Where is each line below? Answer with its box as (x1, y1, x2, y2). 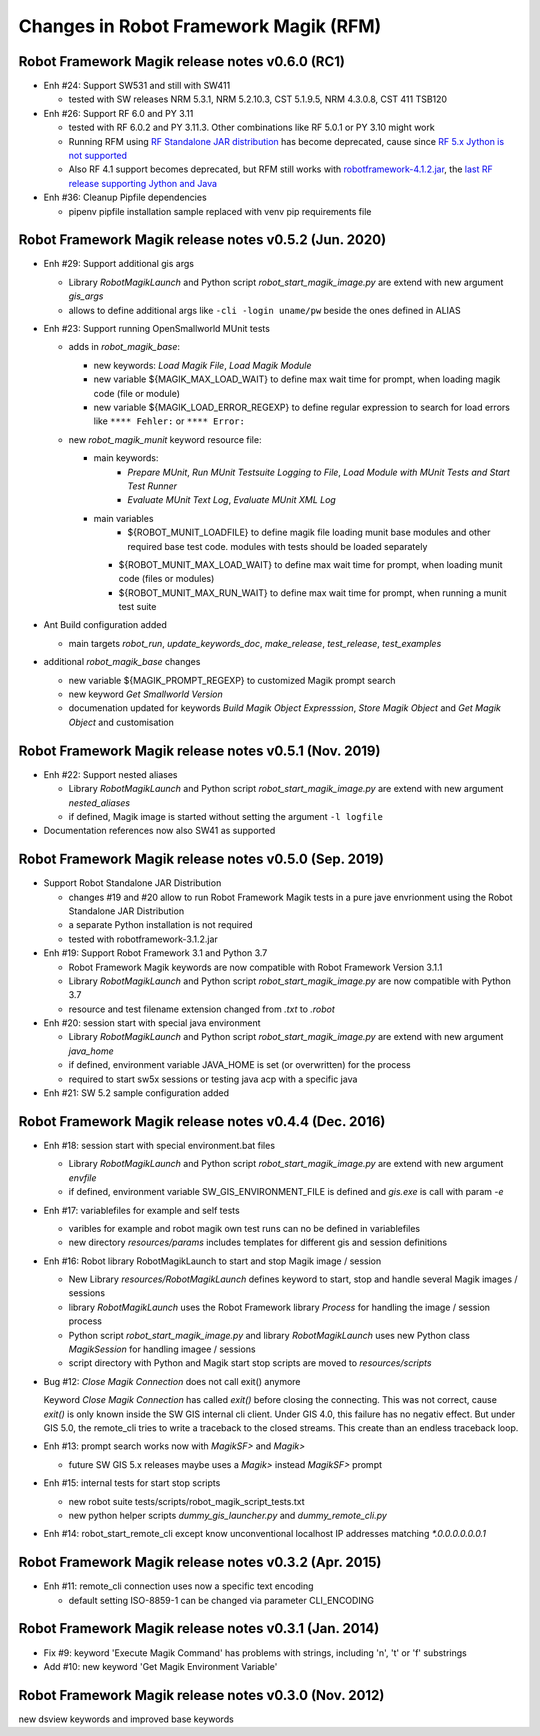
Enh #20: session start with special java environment (43, 1017, 261, 1029)
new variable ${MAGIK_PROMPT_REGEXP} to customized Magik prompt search (68, 674, 396, 686)
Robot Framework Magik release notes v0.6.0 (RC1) (18, 53, 345, 70)
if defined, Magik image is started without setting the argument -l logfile (68, 810, 384, 822)
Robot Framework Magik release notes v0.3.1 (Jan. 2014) (18, 1620, 380, 1637)
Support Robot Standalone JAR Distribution (43, 877, 222, 889)
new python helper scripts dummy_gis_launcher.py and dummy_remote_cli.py (68, 1509, 387, 1521)
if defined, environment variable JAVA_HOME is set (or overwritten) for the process (68, 1059, 411, 1071)
